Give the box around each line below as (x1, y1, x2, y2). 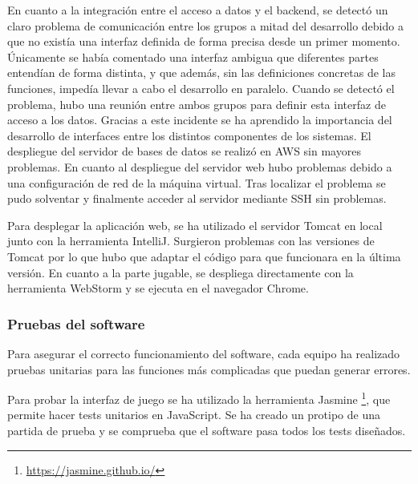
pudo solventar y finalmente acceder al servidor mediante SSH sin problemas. (7, 190, 387, 207)
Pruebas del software (7, 313, 145, 333)
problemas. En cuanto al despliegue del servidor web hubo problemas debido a (7, 158, 392, 175)
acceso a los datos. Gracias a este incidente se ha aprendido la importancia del (7, 111, 392, 128)
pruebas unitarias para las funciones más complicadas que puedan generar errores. (7, 361, 411, 377)
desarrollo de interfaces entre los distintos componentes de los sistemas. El (7, 127, 371, 143)
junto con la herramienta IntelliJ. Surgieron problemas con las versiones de (7, 232, 375, 249)
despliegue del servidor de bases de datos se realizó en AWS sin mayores (7, 143, 361, 159)
